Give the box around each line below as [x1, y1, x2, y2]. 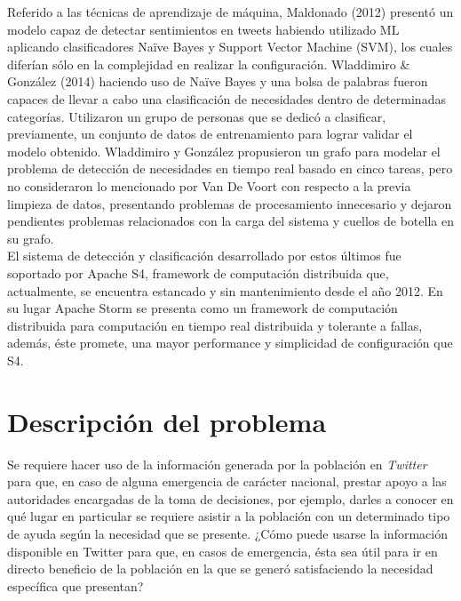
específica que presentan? [7, 576, 144, 595]
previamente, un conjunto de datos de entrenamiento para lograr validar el [7, 124, 413, 143]
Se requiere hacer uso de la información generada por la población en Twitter [7, 454, 427, 473]
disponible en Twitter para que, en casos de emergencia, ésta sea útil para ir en [7, 541, 438, 560]
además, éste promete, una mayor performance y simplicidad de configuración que [7, 333, 453, 352]
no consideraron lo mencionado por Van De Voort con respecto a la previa [7, 176, 411, 195]
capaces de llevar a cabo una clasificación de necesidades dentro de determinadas [7, 89, 446, 108]
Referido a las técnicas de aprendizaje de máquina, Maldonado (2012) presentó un [7, 3, 454, 20]
